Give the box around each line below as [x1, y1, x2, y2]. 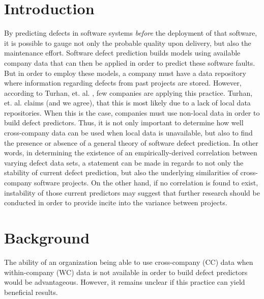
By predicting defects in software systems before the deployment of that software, [4, 28, 257, 38]
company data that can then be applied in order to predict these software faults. [4, 57, 255, 68]
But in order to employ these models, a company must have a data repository [4, 67, 246, 78]
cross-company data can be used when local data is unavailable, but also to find [4, 127, 253, 138]
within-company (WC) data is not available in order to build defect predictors [4, 266, 248, 277]
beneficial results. [4, 286, 58, 297]
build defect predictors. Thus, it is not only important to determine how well [4, 117, 244, 128]
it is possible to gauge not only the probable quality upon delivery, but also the [4, 37, 251, 48]
